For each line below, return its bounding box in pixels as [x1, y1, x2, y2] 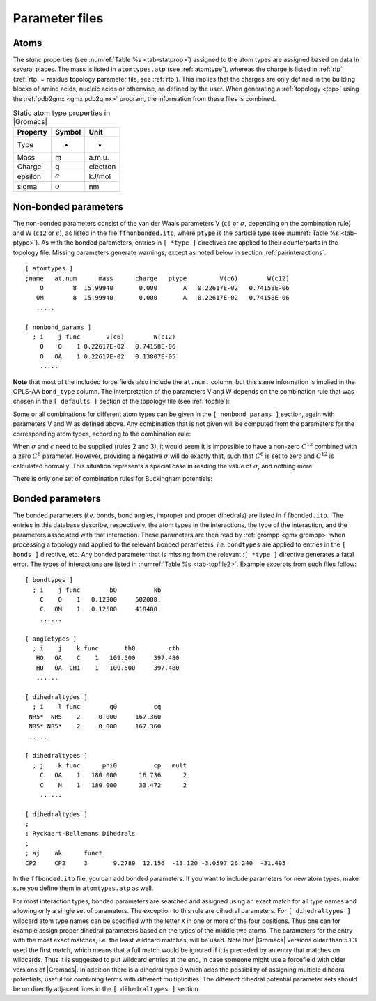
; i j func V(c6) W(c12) [32, 333, 176, 341]
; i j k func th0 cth [32, 645, 180, 652]
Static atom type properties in [13, 108, 111, 118]
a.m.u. [88, 153, 109, 162]
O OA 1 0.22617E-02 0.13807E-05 [39, 352, 176, 360]
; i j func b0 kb [32, 586, 162, 594]
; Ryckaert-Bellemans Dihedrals [25, 830, 136, 838]
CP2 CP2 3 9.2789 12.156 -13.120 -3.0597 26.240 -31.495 [25, 859, 286, 867]
